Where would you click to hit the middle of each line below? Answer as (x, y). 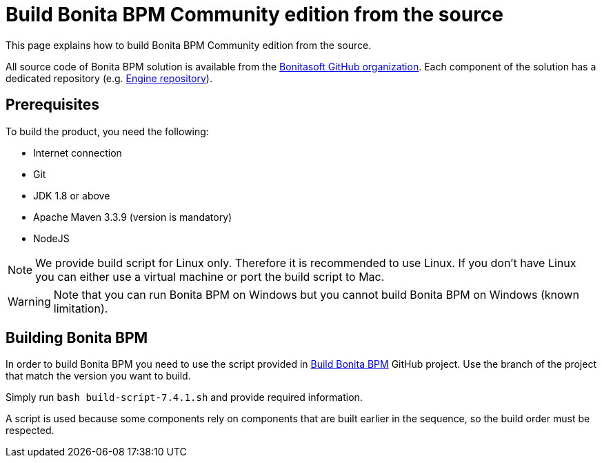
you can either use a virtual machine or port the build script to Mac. (210, 276)
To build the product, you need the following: (107, 131)
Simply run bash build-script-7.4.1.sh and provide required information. (184, 397)
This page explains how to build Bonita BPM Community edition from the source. (189, 45)
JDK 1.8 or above (72, 195)
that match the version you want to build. (98, 376)
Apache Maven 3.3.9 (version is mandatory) (133, 217)
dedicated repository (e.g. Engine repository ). (109, 78)
